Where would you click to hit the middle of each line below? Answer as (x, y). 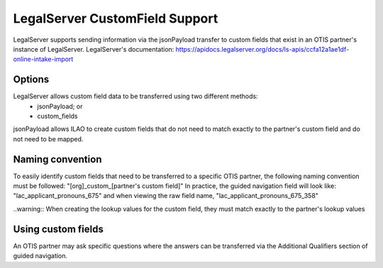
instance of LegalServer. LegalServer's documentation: (94, 49)
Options (31, 80)
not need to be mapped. (48, 139)
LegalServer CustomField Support (116, 18)
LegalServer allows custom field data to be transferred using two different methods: (135, 96)
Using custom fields (59, 229)
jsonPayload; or (60, 106)
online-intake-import (43, 59)
